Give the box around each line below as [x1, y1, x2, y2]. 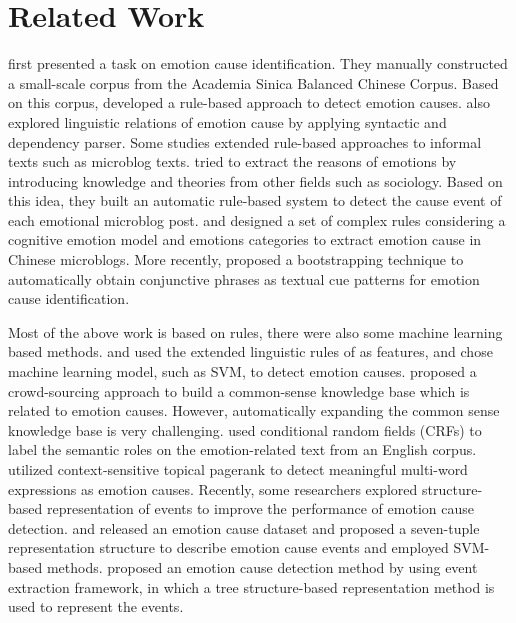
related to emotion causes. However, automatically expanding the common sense [8, 400, 500, 421]
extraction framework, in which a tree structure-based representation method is [8, 576, 495, 597]
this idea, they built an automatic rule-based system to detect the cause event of [8, 190, 502, 211]
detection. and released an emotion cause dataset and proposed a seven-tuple [8, 517, 480, 538]
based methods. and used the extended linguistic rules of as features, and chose [8, 341, 493, 362]
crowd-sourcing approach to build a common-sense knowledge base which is [8, 380, 470, 401]
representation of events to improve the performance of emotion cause [46, 498, 474, 519]
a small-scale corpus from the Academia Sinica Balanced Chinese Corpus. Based [8, 72, 499, 93]
